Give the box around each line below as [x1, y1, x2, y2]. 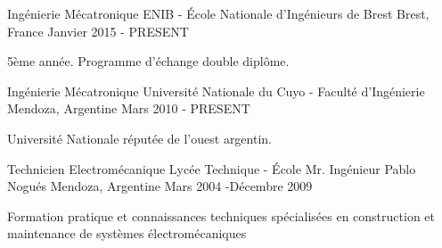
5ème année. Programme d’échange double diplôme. [7, 52, 290, 70]
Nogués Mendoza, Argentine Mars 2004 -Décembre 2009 [7, 177, 313, 195]
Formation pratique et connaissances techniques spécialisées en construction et [7, 206, 436, 225]
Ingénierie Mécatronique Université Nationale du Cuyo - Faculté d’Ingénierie [7, 81, 425, 100]
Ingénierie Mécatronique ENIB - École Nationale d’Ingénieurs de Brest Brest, [7, 4, 430, 22]
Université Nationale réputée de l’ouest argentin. [7, 128, 272, 147]
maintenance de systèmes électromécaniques [7, 224, 247, 243]
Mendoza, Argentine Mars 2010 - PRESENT [7, 99, 250, 118]
